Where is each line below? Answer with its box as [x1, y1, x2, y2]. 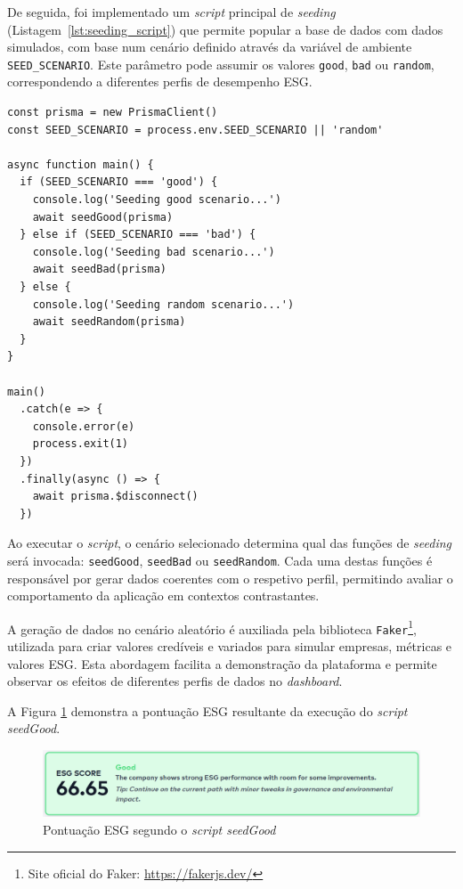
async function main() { [7, 158, 154, 171]
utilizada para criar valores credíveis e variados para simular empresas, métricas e [7, 637, 452, 656]
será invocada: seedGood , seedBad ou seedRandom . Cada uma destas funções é [7, 551, 433, 569]
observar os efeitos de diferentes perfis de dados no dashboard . [7, 672, 343, 690]
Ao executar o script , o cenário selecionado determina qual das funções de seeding [7, 534, 452, 552]
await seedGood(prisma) [32, 210, 174, 224]
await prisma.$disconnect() [32, 490, 199, 503]
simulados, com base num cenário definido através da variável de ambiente [7, 37, 412, 56]
